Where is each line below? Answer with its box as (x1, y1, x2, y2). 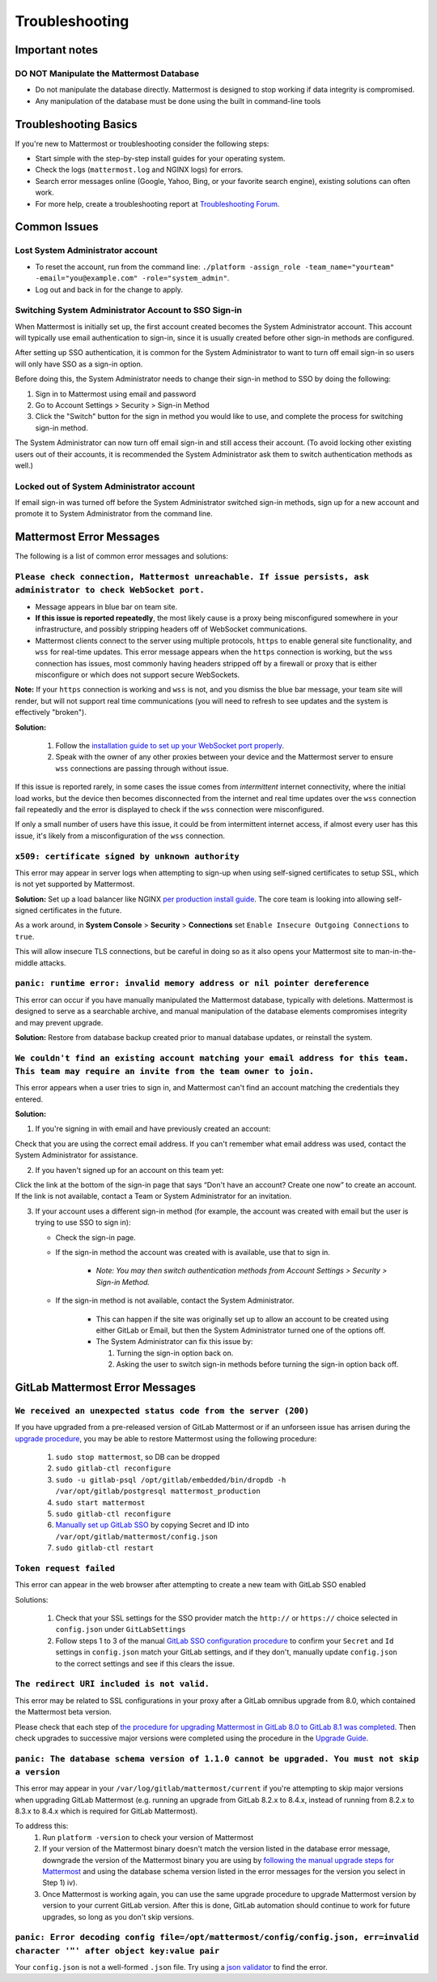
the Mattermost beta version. (15, 1707, 112, 1717)
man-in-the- (375, 947, 417, 957)
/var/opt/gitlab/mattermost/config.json (55, 1532, 218, 1541)
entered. (15, 1094, 44, 1104)
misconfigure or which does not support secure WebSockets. (35, 670, 240, 680)
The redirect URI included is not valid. (15, 1679, 210, 1689)
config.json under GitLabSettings (55, 1625, 186, 1634)
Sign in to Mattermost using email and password (35, 389, 197, 399)
